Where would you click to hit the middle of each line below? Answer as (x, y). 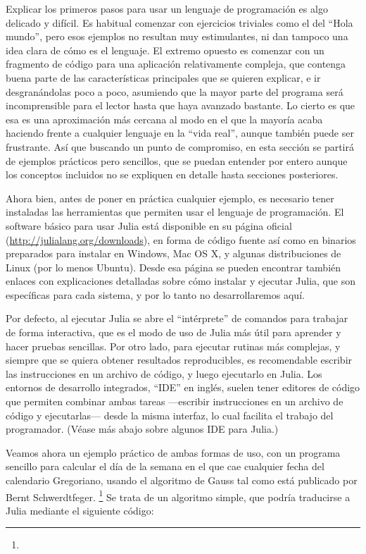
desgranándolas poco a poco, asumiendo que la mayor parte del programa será (175, 91)
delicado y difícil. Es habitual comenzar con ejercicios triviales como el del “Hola (179, 22)
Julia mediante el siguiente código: (80, 510)
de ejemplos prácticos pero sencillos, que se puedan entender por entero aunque (177, 160)
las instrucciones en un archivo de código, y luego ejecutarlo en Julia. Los (164, 373)
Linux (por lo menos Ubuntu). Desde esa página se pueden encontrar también (173, 267)
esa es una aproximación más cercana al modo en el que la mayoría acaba (164, 119)
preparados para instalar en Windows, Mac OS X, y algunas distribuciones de (173, 253)
